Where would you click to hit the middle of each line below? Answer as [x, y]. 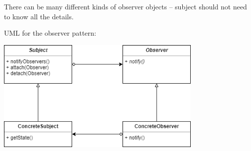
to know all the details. [39, 16]
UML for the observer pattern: [50, 33]
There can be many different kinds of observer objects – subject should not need [125, 6]
